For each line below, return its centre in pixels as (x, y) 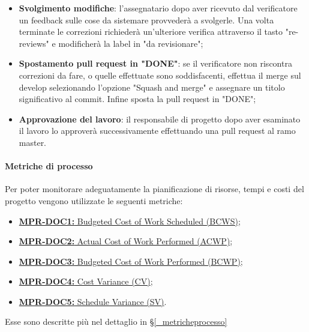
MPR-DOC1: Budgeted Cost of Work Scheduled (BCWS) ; (130, 221)
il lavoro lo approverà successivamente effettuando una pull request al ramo (157, 131)
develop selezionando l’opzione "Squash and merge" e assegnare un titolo (152, 87)
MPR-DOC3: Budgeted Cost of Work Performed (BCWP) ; (131, 261)
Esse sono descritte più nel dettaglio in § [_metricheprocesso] (116, 321)
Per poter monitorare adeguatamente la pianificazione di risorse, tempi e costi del (154, 189)
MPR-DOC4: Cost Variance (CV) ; (86, 281)
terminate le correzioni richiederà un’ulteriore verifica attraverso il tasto (151, 32)
